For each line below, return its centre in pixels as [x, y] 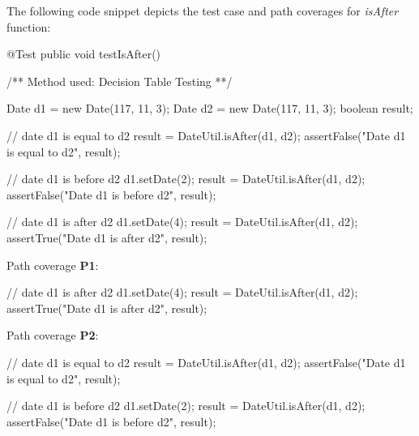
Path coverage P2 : [53, 335]
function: [29, 26]
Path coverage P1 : [53, 265]
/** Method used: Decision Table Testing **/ [120, 81]
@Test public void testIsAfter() [84, 54]
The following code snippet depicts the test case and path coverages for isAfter [203, 11]
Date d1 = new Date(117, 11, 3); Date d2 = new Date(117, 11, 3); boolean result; [210, 108]
